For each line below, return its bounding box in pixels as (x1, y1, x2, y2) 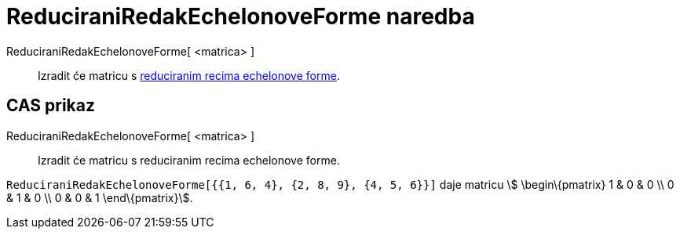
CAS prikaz (6, 96, 96, 116)
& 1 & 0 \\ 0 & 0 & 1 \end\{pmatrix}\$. (6, 190, 193, 204)
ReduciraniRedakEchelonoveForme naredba (6, 3, 475, 30)
